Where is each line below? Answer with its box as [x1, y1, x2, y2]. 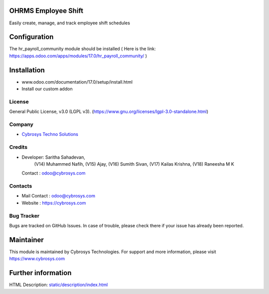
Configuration [9, 33, 54, 41]
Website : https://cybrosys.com [21, 199, 86, 206]
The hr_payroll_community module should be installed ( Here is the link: [9, 46, 156, 52]
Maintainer [9, 235, 44, 244]
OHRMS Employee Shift [9, 6, 84, 15]
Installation [9, 66, 45, 74]
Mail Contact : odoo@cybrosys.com [21, 193, 96, 199]
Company [9, 121, 33, 128]
